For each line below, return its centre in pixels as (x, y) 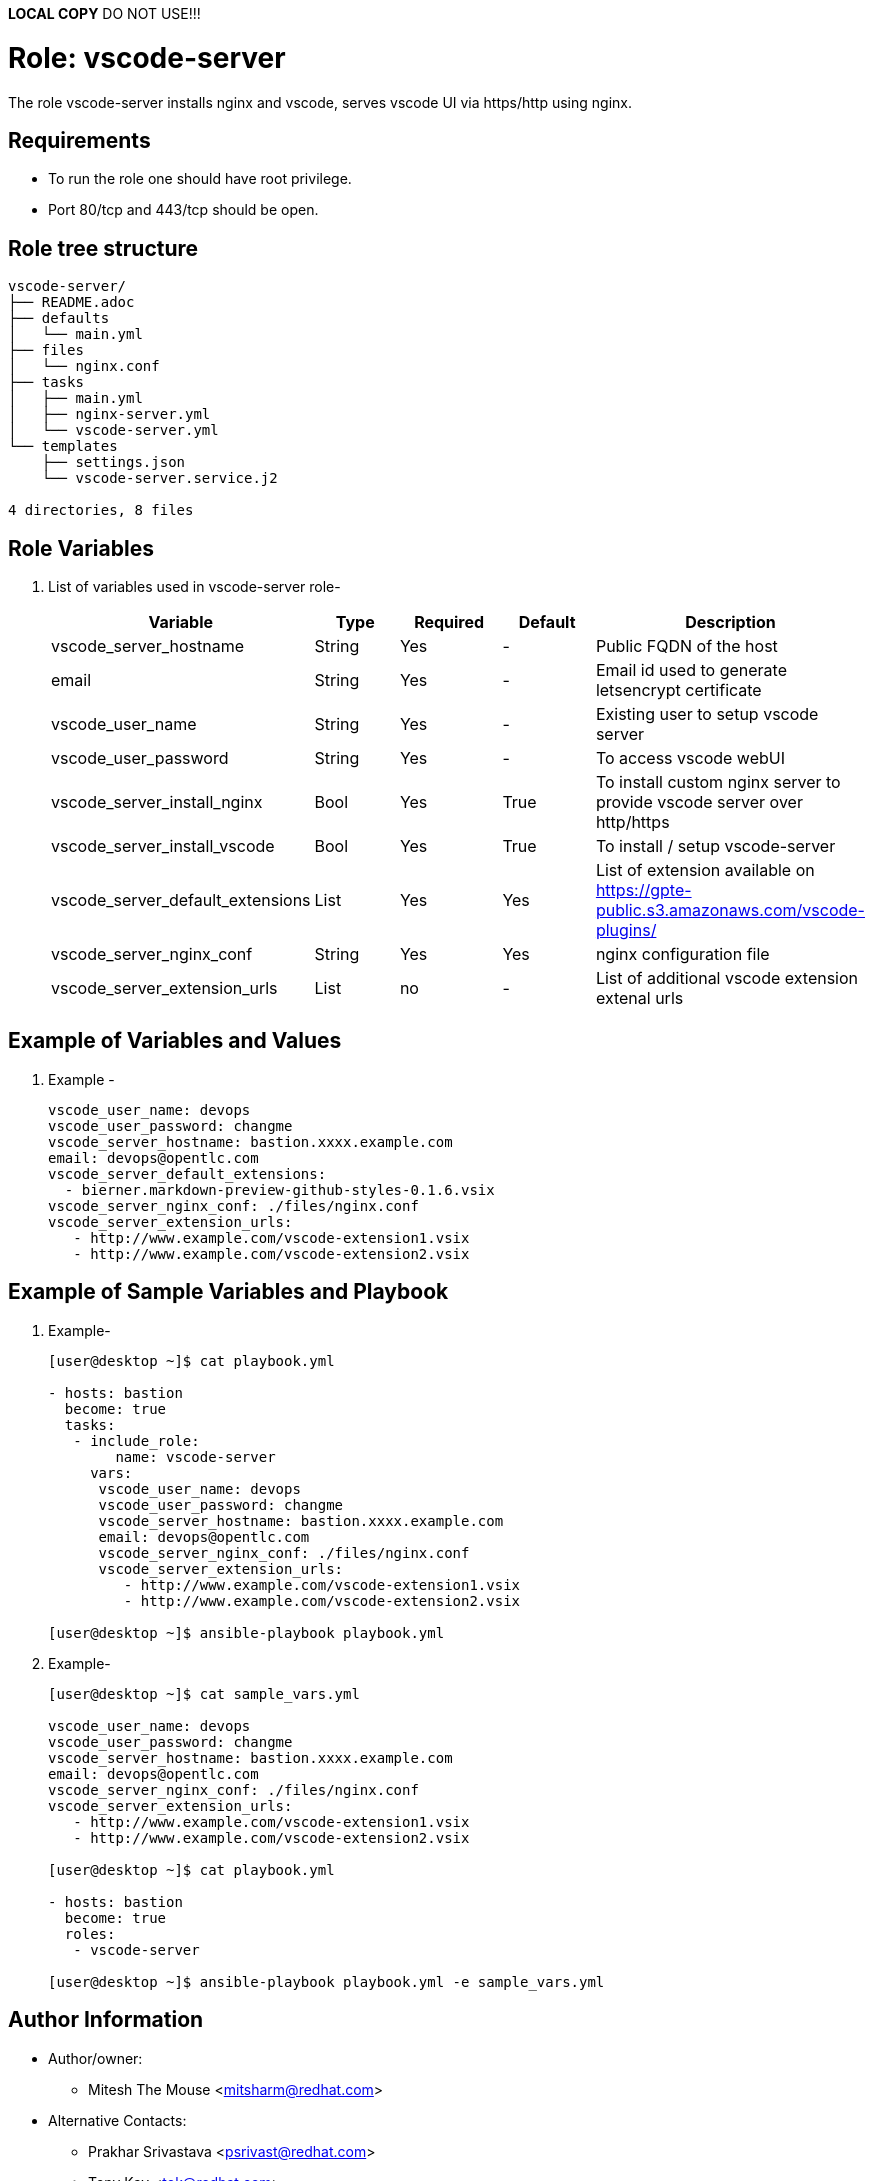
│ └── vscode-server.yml (113, 430)
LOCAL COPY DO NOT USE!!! (104, 13)
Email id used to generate (691, 670)
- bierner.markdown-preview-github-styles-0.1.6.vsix (279, 1189)
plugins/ (626, 930)
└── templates (63, 446)
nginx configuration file (682, 954)
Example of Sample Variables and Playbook (228, 1292)
